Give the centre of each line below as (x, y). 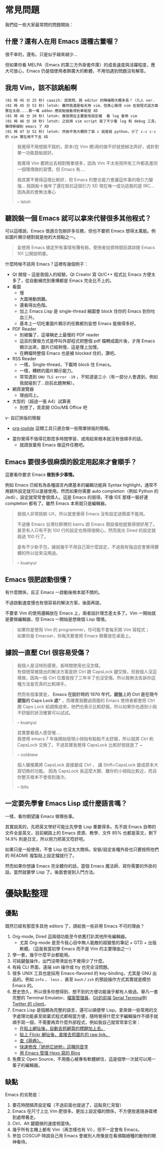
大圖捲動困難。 (35, 299)
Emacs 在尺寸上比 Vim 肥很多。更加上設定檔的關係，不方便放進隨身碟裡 (85, 1111)
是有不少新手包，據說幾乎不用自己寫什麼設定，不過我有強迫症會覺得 (86, 547)
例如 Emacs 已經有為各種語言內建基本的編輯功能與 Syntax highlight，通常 (79, 485)
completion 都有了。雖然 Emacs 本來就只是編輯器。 (57, 504)
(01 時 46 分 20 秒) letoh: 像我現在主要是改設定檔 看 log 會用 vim (71, 116)
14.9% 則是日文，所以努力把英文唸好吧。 (46, 839)
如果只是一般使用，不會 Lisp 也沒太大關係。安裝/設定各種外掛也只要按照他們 (82, 849)
